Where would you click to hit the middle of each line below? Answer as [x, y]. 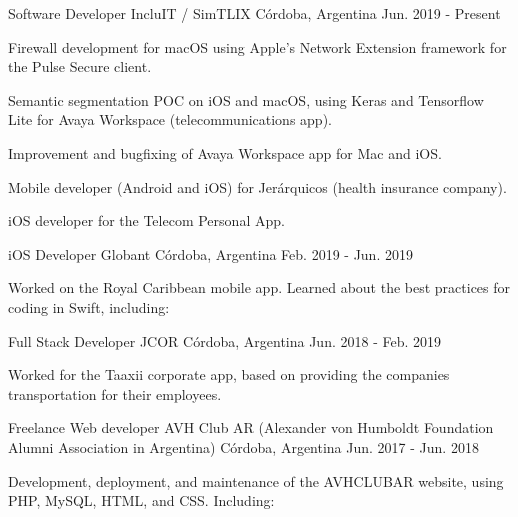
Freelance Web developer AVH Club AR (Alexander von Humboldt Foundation [251, 427]
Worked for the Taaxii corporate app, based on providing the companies [229, 374]
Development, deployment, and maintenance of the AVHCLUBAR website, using [256, 480]
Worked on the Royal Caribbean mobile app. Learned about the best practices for [259, 287]
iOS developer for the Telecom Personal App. [146, 220]
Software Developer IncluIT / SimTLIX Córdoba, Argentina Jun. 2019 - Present [254, 13]
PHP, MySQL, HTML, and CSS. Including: [141, 500]
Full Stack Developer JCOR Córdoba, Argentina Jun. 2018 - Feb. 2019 [225, 340]
